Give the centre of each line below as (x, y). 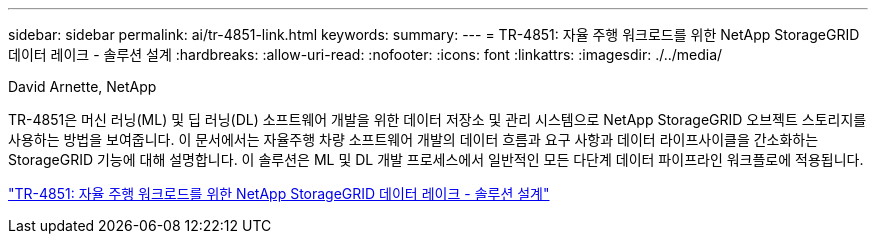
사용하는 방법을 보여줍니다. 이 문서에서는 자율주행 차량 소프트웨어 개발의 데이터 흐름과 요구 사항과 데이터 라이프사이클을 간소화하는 (413, 139)
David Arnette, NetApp (82, 86)
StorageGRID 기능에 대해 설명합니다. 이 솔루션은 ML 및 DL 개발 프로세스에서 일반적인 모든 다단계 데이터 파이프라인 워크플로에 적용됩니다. (436, 159)
